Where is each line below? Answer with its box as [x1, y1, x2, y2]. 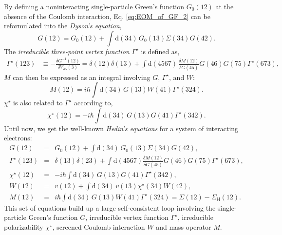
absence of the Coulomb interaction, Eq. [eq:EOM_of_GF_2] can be [4, 11, 210, 21]
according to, [74, 98, 113, 108]
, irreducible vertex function [85, 212, 169, 222]
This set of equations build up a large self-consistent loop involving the [4, 202, 216, 213]
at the [215, 1, 234, 11]
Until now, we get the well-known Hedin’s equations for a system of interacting [4, 123, 239, 133]
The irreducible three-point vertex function [4, 46, 130, 56]
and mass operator [156, 222, 211, 232]
